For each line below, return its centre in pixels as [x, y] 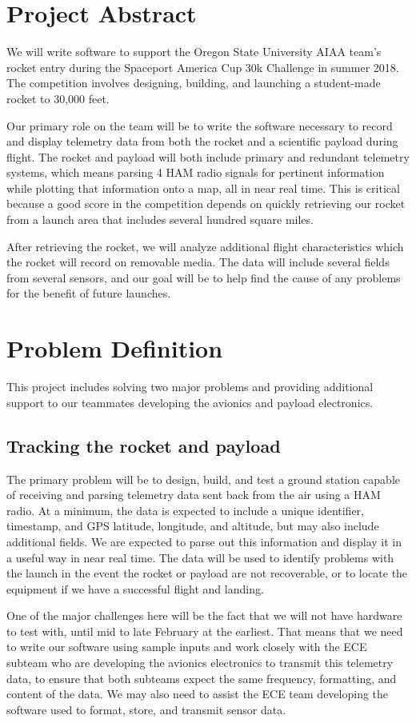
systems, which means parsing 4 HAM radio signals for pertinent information [196, 172]
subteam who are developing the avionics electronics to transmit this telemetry [200, 663]
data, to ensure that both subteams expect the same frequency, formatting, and [202, 678]
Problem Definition [115, 348]
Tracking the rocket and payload [144, 445]
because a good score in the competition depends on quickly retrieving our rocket [206, 204]
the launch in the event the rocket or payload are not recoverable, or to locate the [207, 573]
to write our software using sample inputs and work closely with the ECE [187, 647]
